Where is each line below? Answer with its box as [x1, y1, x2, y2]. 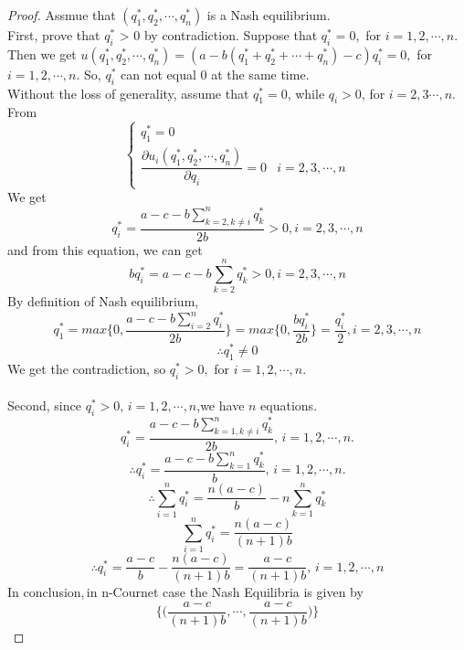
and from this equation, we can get [7, 240, 203, 259]
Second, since [7, 396, 81, 415]
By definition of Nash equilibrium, [7, 292, 199, 311]
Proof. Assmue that [7, 5, 116, 24]
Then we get [7, 44, 77, 63]
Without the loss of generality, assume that [7, 83, 249, 102]
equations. [260, 396, 318, 415]
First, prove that [7, 26, 100, 44]
